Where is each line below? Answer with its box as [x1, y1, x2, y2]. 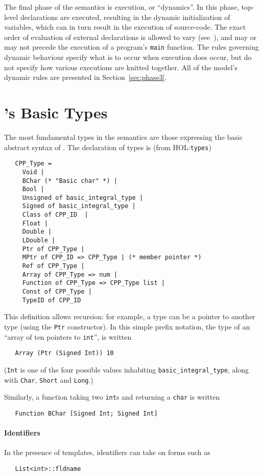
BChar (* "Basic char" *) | [22, 177, 117, 184]
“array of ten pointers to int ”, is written [4, 331, 132, 342]
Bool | [22, 185, 44, 193]
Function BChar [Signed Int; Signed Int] [15, 409, 158, 417]
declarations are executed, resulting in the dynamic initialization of [20, 11, 230, 22]
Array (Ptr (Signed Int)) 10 [15, 349, 114, 357]
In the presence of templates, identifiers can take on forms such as [4, 447, 210, 458]
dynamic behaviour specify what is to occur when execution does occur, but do [4, 52, 252, 63]
